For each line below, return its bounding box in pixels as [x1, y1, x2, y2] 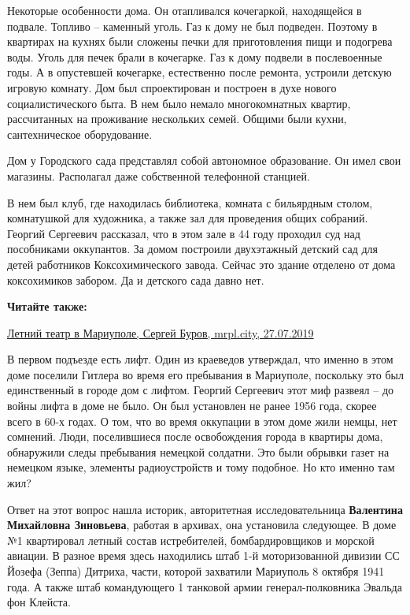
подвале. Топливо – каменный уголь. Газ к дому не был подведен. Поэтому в [7, 17, 378, 34]
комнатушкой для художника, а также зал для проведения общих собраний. [7, 210, 368, 226]
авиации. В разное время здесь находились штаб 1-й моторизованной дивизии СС [7, 547, 400, 564]
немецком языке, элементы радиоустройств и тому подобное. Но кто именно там [7, 459, 395, 475]
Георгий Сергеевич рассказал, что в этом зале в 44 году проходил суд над [7, 225, 360, 241]
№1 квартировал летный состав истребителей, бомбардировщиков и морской [7, 531, 375, 548]
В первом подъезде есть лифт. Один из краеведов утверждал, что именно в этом [7, 351, 393, 367]
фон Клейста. [7, 594, 71, 610]
